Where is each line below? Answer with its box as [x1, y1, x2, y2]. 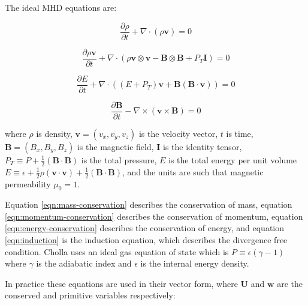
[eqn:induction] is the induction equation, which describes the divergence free [5, 234, 288, 246]
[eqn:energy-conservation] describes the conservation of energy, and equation [5, 222, 285, 234]
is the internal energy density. [140, 257, 249, 270]
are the [277, 277, 303, 289]
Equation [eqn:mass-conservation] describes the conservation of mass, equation [5, 198, 292, 211]
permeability [5, 177, 51, 190]
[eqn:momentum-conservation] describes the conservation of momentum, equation [5, 210, 303, 222]
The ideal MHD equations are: [5, 1, 117, 13]
